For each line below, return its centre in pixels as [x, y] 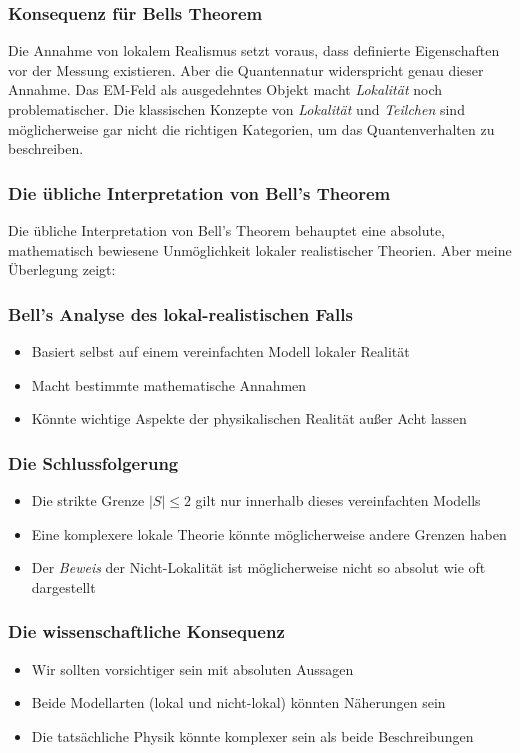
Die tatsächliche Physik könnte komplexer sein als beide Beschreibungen [252, 735]
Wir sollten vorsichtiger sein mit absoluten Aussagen [192, 668]
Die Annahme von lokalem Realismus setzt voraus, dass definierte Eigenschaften [254, 50]
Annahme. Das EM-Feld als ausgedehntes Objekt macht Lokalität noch [225, 89]
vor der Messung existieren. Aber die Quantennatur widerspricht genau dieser [246, 69]
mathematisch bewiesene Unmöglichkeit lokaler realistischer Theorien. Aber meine [260, 249]
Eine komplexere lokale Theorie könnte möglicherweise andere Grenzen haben [269, 533]
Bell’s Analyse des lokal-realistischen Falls [180, 313]
